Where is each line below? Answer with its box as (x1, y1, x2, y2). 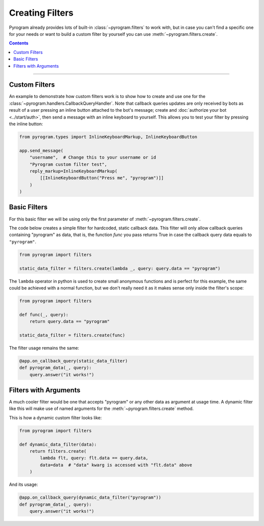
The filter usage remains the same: (9, 345, 79, 351)
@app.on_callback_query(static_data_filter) (19, 358, 128, 363)
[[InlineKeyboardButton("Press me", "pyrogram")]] (40, 175, 164, 181)
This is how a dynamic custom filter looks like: (9, 414, 102, 421)
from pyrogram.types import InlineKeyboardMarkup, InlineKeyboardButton (19, 134, 198, 140)
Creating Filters (9, 7, 73, 18)
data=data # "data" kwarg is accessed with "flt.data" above (40, 462, 193, 468)
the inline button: (9, 120, 44, 127)
